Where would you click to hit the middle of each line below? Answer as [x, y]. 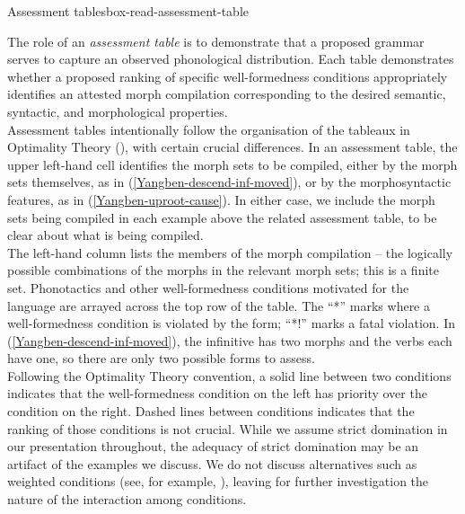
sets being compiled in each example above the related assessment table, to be [222, 217]
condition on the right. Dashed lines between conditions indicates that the [211, 411]
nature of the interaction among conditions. [127, 499]
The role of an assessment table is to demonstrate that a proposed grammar [216, 41]
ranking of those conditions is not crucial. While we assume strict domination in [228, 428]
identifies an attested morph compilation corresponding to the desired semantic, [227, 94]
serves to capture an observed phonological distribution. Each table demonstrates [231, 59]
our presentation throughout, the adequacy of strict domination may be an [213, 446]
